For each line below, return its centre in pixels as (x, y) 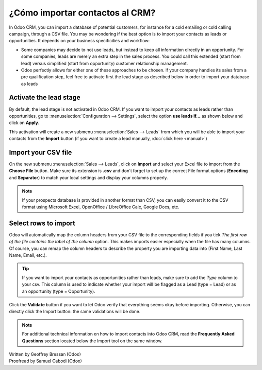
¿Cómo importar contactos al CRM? (82, 13)
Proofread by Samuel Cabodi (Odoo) (45, 361)
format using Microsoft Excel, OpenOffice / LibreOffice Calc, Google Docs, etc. (101, 207)
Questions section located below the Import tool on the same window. (92, 341)
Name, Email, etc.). (28, 255)
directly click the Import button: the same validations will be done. (75, 312)
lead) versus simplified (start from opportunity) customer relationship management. (105, 63)
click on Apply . (24, 123)
